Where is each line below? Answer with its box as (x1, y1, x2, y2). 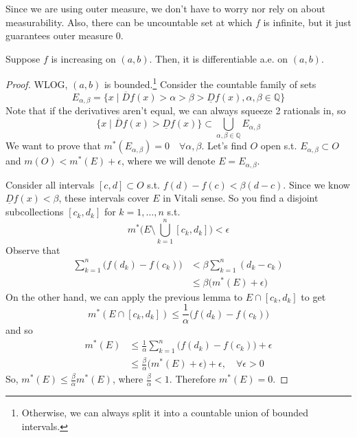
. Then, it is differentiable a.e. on (149, 51, 288, 65)
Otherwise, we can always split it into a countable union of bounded (21, 405, 308, 419)
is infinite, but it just (263, 14, 352, 29)
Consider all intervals (5, 177, 95, 191)
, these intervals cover (58, 191, 150, 205)
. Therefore (169, 372, 216, 386)
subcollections (5, 204, 64, 219)
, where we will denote (121, 153, 216, 168)
